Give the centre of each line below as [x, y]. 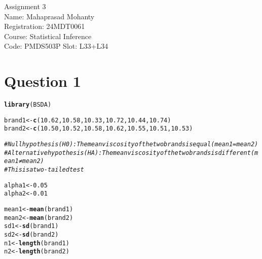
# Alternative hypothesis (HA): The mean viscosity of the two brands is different [127, 153]
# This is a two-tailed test [44, 170]
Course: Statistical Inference [48, 36]
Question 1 [43, 81]
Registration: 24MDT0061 [45, 26]
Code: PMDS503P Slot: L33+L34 [56, 46]
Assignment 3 [25, 6]
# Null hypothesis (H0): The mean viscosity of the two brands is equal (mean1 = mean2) [131, 144]
